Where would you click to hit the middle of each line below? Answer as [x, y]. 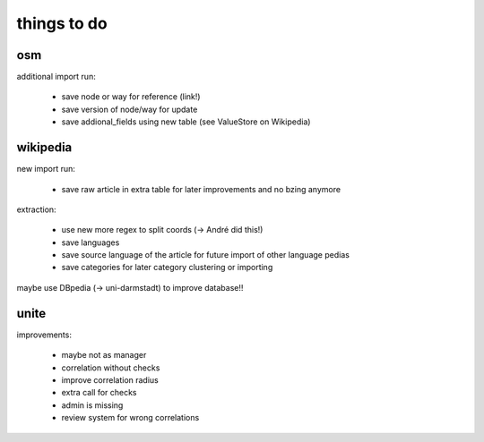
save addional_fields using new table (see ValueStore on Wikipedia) [186, 122]
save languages [91, 242]
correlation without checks [111, 368]
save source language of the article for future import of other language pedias [205, 255]
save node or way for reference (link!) [131, 97]
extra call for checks [99, 393]
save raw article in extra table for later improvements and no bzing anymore [201, 189]
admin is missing [92, 405]
